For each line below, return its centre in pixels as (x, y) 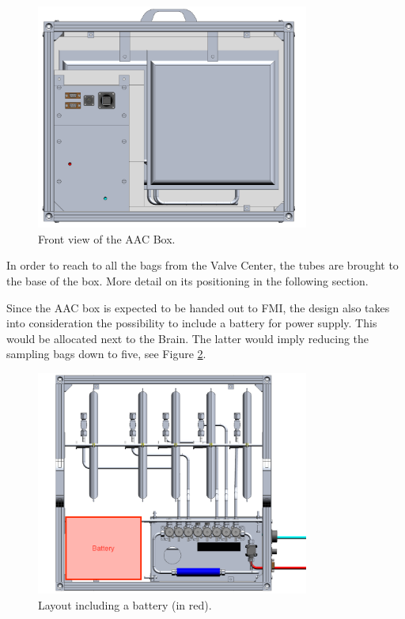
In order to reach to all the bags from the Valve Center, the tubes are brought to (202, 265)
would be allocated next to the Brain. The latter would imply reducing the (188, 338)
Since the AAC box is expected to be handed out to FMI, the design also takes (198, 307)
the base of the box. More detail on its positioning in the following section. (187, 281)
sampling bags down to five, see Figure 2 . (106, 354)
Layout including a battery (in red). (125, 604)
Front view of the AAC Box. (107, 238)
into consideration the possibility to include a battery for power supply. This (192, 323)
